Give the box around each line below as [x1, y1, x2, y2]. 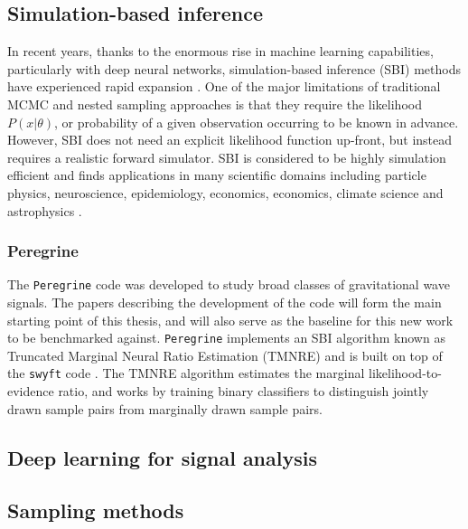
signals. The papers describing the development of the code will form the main [7, 293, 442, 312]
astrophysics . [7, 201, 82, 220]
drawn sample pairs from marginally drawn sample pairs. [7, 399, 323, 418]
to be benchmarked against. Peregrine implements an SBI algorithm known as [7, 328, 445, 347]
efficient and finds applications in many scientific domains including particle [7, 165, 426, 184]
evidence [7, 382, 54, 401]
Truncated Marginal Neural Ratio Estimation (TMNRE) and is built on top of [7, 345, 443, 364]
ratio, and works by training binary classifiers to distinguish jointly [58, 382, 429, 401]
